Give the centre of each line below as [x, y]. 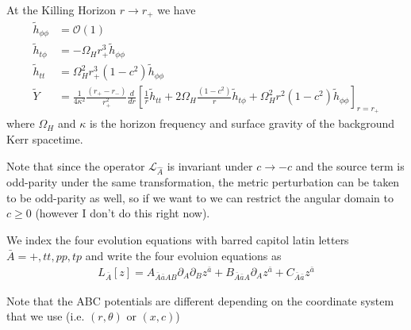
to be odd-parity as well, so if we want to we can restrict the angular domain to [200, 197]
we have [177, 10]
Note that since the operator [76, 165]
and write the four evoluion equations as [183, 255]
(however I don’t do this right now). [123, 213]
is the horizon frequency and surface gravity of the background [242, 123]
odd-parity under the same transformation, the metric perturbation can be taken [203, 182]
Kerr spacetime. [45, 138]
